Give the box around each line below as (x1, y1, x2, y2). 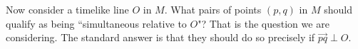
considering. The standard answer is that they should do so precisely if (6, 30, 315, 45)
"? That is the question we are (198, 16, 329, 31)
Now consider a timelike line (6, 2, 129, 16)
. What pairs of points (164, 2, 262, 16)
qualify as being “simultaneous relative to (6, 16, 187, 31)
